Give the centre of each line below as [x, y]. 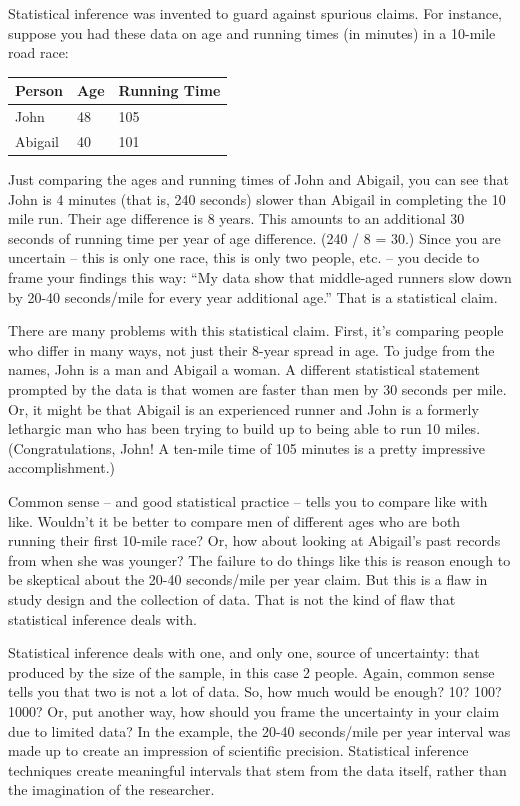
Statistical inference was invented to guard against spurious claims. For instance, [255, 13]
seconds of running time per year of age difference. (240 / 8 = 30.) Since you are [254, 237]
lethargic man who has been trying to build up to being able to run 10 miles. [244, 428]
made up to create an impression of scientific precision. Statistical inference [238, 750]
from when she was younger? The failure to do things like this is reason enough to [259, 559]
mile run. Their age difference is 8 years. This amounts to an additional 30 [236, 218]
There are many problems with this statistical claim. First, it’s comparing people [256, 330]
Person [39, 90]
